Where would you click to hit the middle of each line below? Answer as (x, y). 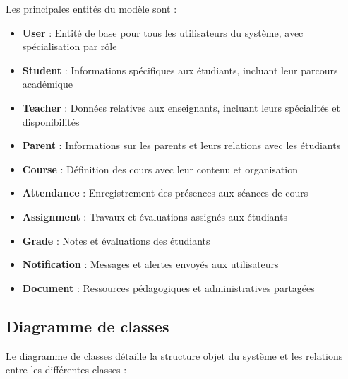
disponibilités (51, 121)
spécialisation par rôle (70, 46)
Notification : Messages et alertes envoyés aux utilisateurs (150, 264)
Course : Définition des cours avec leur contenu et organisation (160, 169)
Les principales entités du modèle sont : (91, 8)
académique (47, 84)
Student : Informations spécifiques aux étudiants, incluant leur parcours (180, 70)
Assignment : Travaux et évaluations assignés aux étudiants (155, 216)
